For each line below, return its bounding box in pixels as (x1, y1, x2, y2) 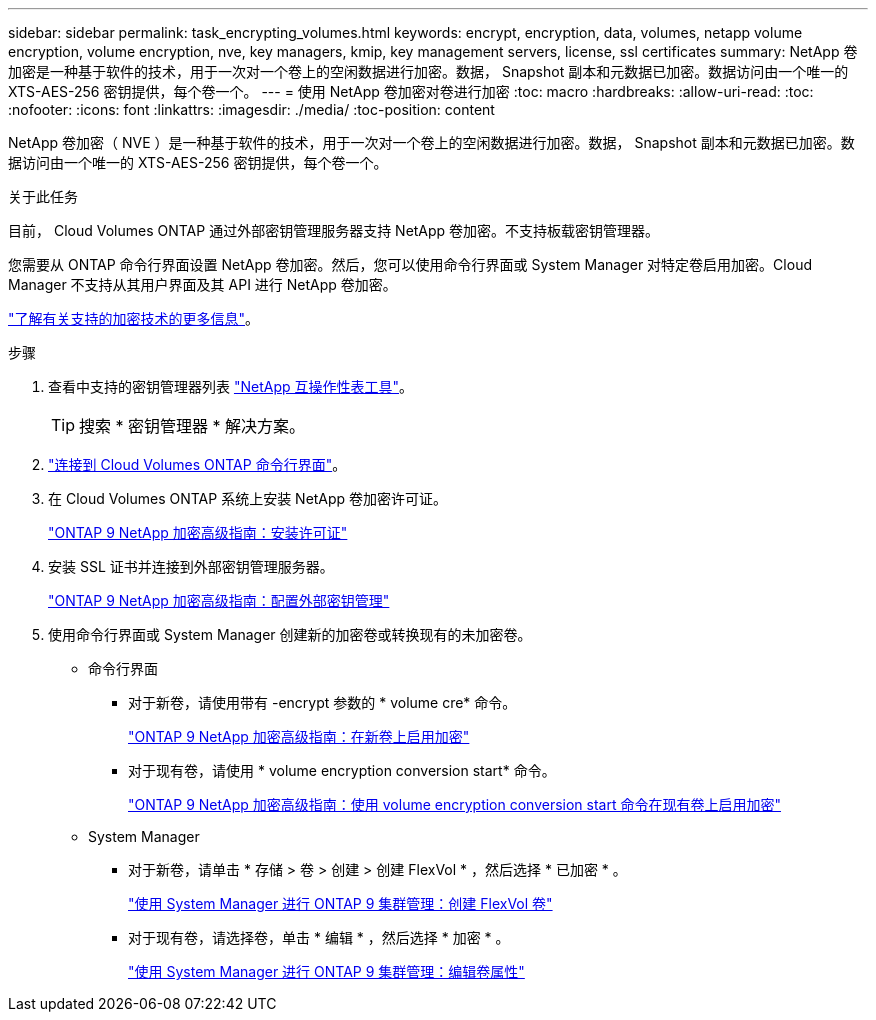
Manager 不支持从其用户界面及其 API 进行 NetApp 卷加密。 (8, 276, 397, 293)
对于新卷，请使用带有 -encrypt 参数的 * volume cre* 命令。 (128, 694, 517, 711)
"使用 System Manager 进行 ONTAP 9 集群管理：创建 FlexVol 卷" (128, 895, 553, 912)
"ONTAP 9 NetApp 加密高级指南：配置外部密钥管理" (48, 592, 390, 609)
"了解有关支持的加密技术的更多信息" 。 (8, 310, 260, 327)
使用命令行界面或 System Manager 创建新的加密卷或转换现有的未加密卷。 (48, 626, 532, 643)
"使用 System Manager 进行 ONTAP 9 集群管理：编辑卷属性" (128, 963, 525, 980)
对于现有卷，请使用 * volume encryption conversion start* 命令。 (128, 762, 556, 779)
